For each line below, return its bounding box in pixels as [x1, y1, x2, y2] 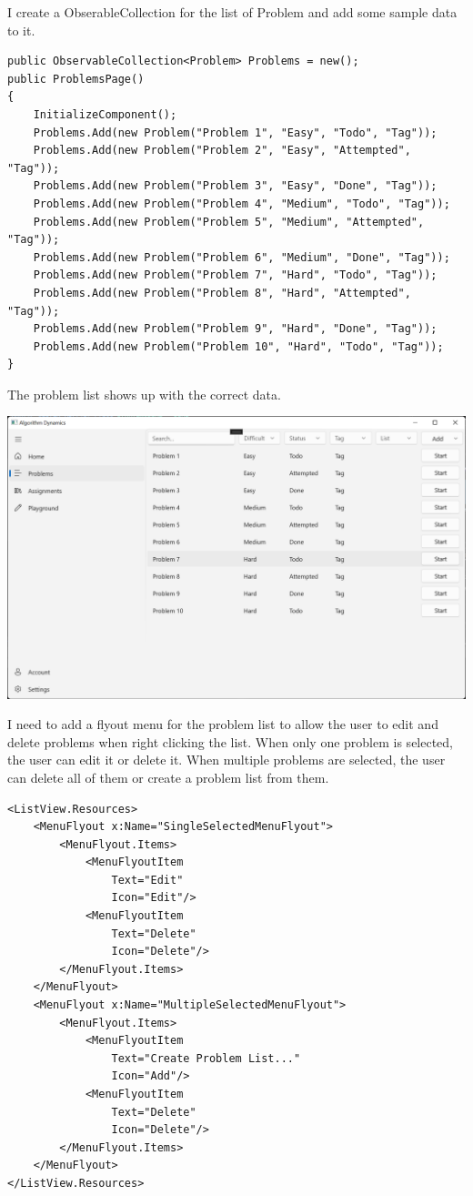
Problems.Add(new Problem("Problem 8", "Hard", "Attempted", [33, 286, 411, 299]
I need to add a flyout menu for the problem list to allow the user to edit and [7, 715, 438, 734]
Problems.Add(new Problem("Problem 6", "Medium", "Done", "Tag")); [33, 250, 450, 264]
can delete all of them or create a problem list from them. [7, 767, 329, 786]
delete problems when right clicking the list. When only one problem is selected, [7, 732, 454, 751]
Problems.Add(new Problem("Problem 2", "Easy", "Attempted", [33, 144, 411, 157]
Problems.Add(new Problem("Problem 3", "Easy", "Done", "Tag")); [33, 179, 438, 193]
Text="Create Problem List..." [111, 1051, 301, 1065]
